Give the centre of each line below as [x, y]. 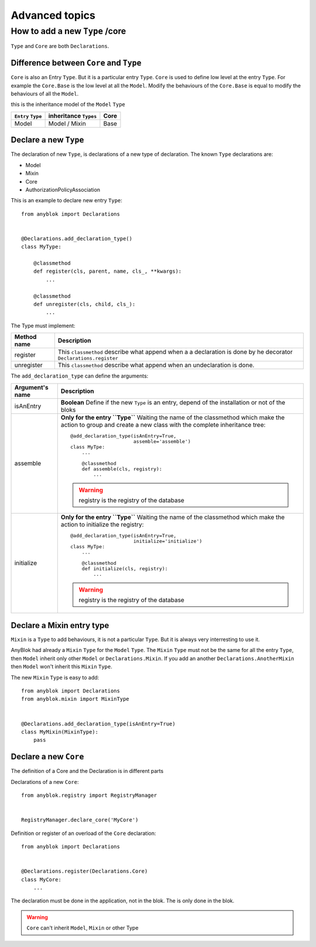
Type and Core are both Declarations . [60, 46]
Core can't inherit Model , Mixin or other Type [83, 928]
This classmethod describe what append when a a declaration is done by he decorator [175, 352]
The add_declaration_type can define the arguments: [80, 376]
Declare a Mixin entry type [60, 625]
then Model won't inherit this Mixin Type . [61, 667]
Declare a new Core [47, 757]
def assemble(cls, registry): [122, 469]
